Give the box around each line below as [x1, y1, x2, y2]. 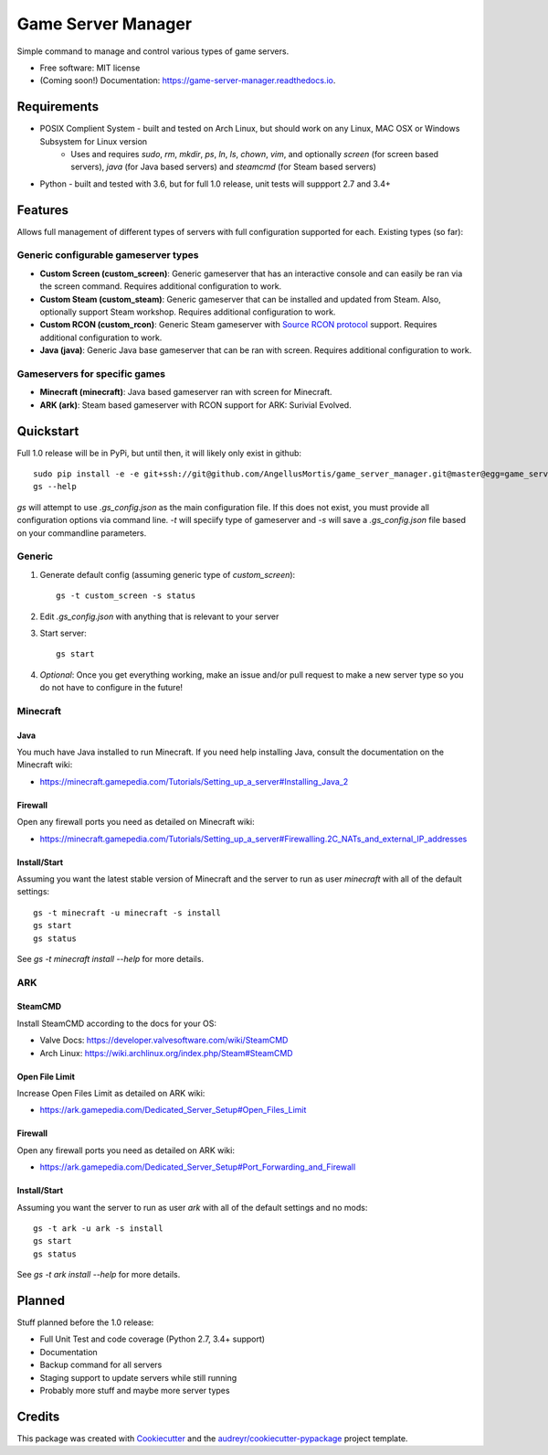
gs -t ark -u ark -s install [33, 1224, 163, 1234]
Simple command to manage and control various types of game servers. [16, 46, 290, 57]
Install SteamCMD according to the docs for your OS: [16, 1018, 217, 1029]
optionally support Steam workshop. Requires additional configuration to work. [39, 306, 336, 317]
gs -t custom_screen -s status [56, 591, 196, 601]
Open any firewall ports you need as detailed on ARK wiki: [16, 1144, 235, 1156]
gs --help [33, 481, 77, 492]
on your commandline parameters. [16, 527, 147, 539]
